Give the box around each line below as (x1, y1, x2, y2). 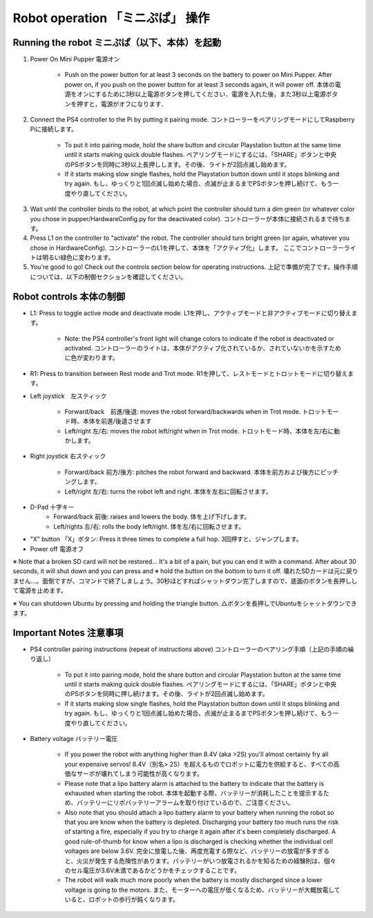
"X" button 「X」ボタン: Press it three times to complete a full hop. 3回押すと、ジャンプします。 (30, 535, 303, 543)
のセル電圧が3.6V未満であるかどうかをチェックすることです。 (64, 866, 241, 874)
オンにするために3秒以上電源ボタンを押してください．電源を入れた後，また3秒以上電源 (76, 90, 326, 98)
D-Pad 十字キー (30, 503, 75, 512)
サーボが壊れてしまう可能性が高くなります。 (76, 769, 204, 778)
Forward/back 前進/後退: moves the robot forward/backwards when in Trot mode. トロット (64, 407, 327, 415)
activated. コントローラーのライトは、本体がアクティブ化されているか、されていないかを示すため (64, 344, 341, 352)
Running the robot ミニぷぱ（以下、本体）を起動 (12, 37, 222, 48)
